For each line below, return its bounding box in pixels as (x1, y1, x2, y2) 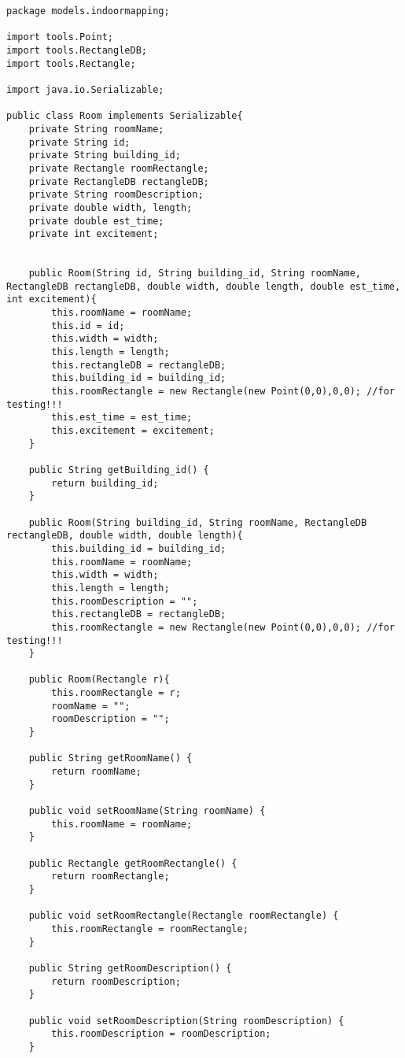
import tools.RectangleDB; (6, 44, 147, 56)
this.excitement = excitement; (51, 425, 215, 436)
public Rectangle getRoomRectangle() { (28, 857, 237, 869)
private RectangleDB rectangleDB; (28, 176, 209, 187)
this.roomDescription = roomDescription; (51, 1028, 271, 1040)
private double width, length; (28, 202, 193, 213)
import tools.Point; (6, 31, 114, 43)
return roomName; (51, 766, 142, 778)
